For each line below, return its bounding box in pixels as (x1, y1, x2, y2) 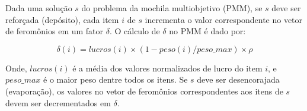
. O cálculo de (109, 25, 160, 37)
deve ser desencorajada (197, 73, 280, 86)
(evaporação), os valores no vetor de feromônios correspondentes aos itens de (5, 84, 283, 97)
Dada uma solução (5, 2, 72, 14)
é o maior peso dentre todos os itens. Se (43, 73, 188, 86)
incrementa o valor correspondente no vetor (145, 13, 303, 25)
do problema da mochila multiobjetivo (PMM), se (81, 2, 263, 14)
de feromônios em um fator (5, 25, 104, 37)
